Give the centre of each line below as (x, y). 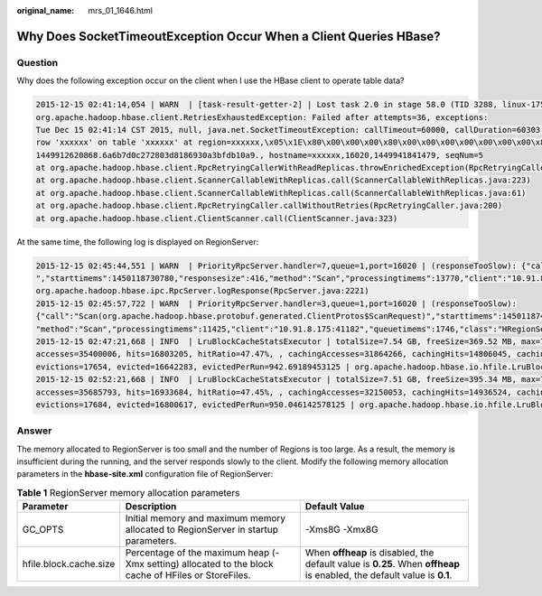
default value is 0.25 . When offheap (382, 564)
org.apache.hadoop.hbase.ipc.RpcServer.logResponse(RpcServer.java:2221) (202, 291)
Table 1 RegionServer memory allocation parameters (128, 493)
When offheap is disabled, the (369, 553)
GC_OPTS (43, 530)
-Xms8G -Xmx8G (341, 530)
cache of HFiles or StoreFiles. (188, 575)
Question (37, 62)
